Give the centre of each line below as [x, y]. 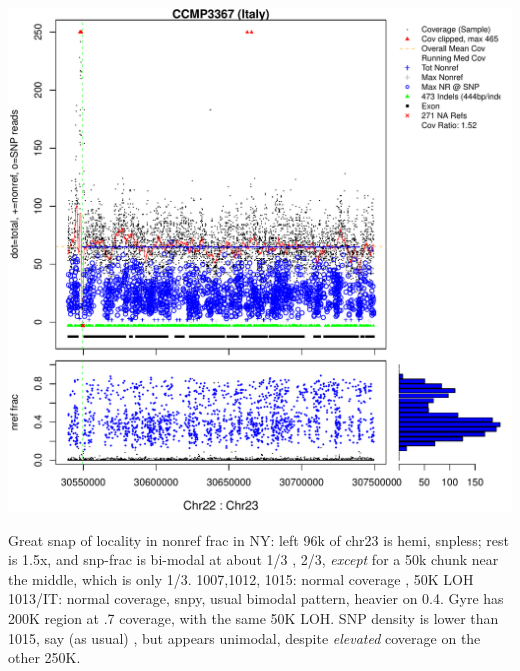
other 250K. [44, 657]
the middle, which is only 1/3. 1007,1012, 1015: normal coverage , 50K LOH [241, 578]
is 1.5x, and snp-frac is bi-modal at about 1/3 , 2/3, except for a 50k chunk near [253, 559]
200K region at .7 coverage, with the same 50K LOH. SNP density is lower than [253, 617]
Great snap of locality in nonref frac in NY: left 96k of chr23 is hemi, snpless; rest [258, 539]
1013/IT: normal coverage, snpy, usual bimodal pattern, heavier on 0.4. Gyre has [256, 598]
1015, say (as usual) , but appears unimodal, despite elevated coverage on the [244, 637]
